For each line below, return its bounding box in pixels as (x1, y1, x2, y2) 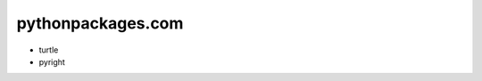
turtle (38, 45, 59, 55)
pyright (38, 56, 66, 67)
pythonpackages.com (16, 13, 184, 33)
